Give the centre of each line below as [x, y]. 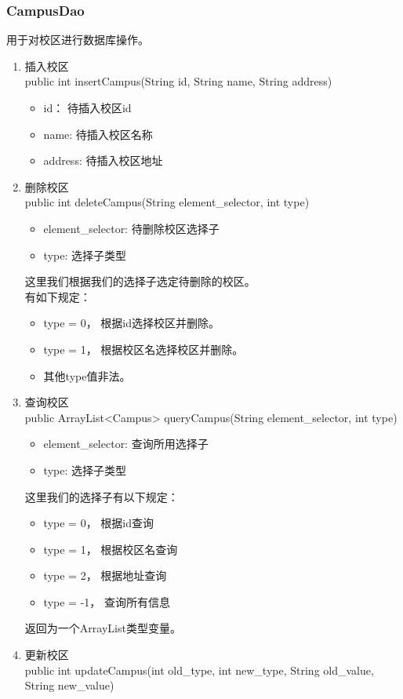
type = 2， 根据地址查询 [105, 575]
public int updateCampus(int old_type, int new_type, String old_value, [199, 670]
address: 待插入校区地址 [103, 160]
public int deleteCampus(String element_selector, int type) [167, 202]
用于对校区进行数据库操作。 [78, 40]
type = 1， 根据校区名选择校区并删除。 [143, 349]
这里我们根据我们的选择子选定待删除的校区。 [140, 281]
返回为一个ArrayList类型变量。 [103, 628]
